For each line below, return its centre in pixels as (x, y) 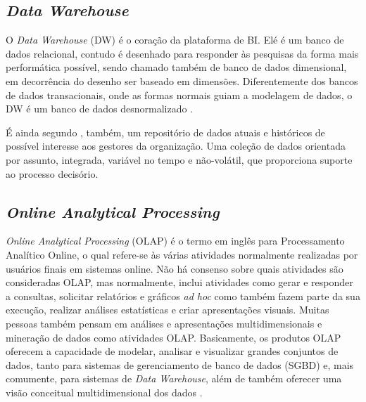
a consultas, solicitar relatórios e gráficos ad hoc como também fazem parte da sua (183, 296)
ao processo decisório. (52, 173)
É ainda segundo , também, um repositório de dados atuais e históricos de (165, 132)
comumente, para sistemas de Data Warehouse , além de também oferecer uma (174, 378)
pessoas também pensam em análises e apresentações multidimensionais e (164, 323)
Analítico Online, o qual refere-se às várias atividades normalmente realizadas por (182, 254)
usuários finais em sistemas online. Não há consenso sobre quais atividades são (175, 268)
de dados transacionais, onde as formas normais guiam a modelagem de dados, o (179, 95)
